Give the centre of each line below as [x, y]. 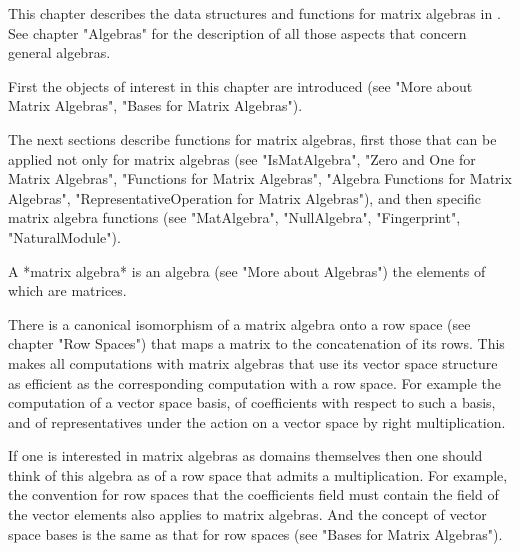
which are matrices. [67, 290]
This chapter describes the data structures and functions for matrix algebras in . [254, 13]
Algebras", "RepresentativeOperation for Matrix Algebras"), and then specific [245, 197]
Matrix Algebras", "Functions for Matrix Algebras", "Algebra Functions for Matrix [260, 178]
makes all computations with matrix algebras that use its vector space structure [253, 362]
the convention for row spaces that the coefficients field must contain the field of [253, 494]
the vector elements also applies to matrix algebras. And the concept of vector [247, 514]
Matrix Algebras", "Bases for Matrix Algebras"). [155, 105]
